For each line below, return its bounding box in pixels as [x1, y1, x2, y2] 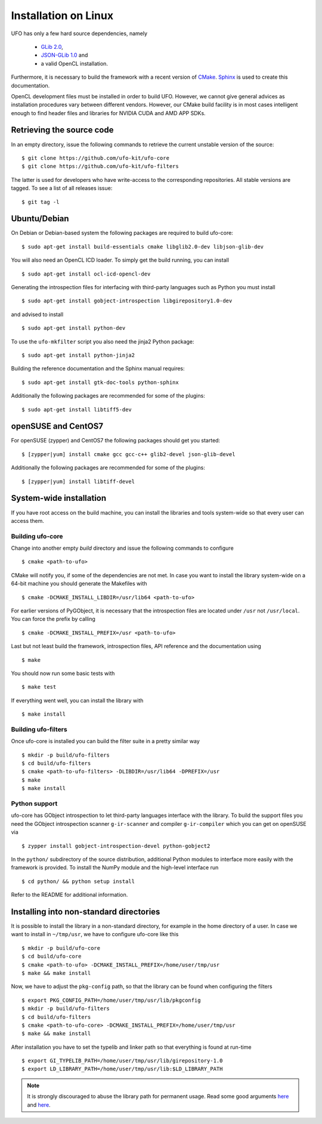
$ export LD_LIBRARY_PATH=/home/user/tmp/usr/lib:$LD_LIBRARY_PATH [21, 1066, 223, 1073]
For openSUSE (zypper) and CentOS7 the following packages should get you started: [11, 437, 221, 444]
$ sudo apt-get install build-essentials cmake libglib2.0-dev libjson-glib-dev [21, 243, 264, 250]
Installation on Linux [11, 9, 113, 22]
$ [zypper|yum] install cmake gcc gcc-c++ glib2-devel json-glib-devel [21, 451, 236, 457]
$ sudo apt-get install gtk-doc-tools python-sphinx [21, 379, 179, 386]
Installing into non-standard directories [11, 906, 160, 916]
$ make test [21, 683, 57, 690]
